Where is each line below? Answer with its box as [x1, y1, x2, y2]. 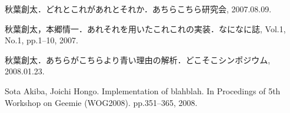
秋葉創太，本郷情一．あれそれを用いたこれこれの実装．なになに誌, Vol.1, [5, 22, 286, 35]
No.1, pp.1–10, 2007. [5, 34, 78, 46]
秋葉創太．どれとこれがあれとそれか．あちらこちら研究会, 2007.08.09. [5, 3, 272, 15]
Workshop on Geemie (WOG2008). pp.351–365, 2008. [5, 96, 198, 108]
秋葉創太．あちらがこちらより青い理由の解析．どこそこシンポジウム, [5, 53, 271, 66]
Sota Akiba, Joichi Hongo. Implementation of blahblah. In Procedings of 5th [5, 84, 281, 97]
